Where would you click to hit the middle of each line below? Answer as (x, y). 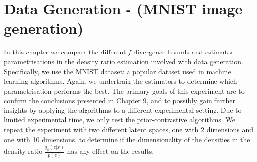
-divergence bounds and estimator (182, 52)
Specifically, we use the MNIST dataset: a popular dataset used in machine (118, 71)
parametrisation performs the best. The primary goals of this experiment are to (124, 90)
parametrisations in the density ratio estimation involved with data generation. (124, 61)
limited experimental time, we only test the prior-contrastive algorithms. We (120, 120)
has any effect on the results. (110, 151)
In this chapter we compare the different (65, 52)
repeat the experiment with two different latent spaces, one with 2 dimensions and (128, 130)
